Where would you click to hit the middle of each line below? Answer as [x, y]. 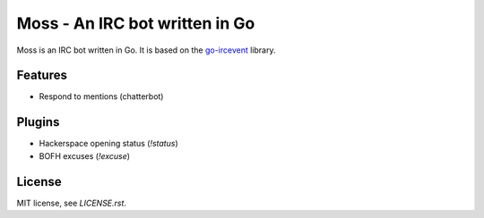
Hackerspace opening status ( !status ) [108, 144]
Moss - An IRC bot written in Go [136, 23]
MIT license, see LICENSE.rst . [72, 203]
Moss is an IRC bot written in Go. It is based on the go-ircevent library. [146, 50]
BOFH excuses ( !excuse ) [84, 155]
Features [42, 75]
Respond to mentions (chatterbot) [101, 96]
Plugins [38, 122]
